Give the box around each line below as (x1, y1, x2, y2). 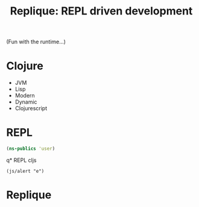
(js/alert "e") (6, 168, 45, 174)
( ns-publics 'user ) (6, 146, 55, 152)
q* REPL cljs (6, 156, 37, 164)
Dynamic (14, 98, 37, 106)
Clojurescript (14, 105, 48, 112)
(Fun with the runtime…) (6, 38, 66, 46)
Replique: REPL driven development (10, 4, 193, 18)
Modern (14, 92, 35, 99)
